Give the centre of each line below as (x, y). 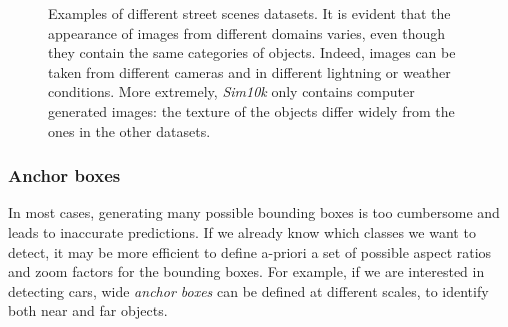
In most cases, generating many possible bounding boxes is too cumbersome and (254, 212)
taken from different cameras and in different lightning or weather (249, 71)
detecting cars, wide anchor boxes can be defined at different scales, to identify (248, 290)
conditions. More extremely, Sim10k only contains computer (231, 91)
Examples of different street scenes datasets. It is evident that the (249, 13)
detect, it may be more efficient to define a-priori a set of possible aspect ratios (250, 251)
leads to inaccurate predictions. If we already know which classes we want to (242, 231)
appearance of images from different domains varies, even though (247, 32)
